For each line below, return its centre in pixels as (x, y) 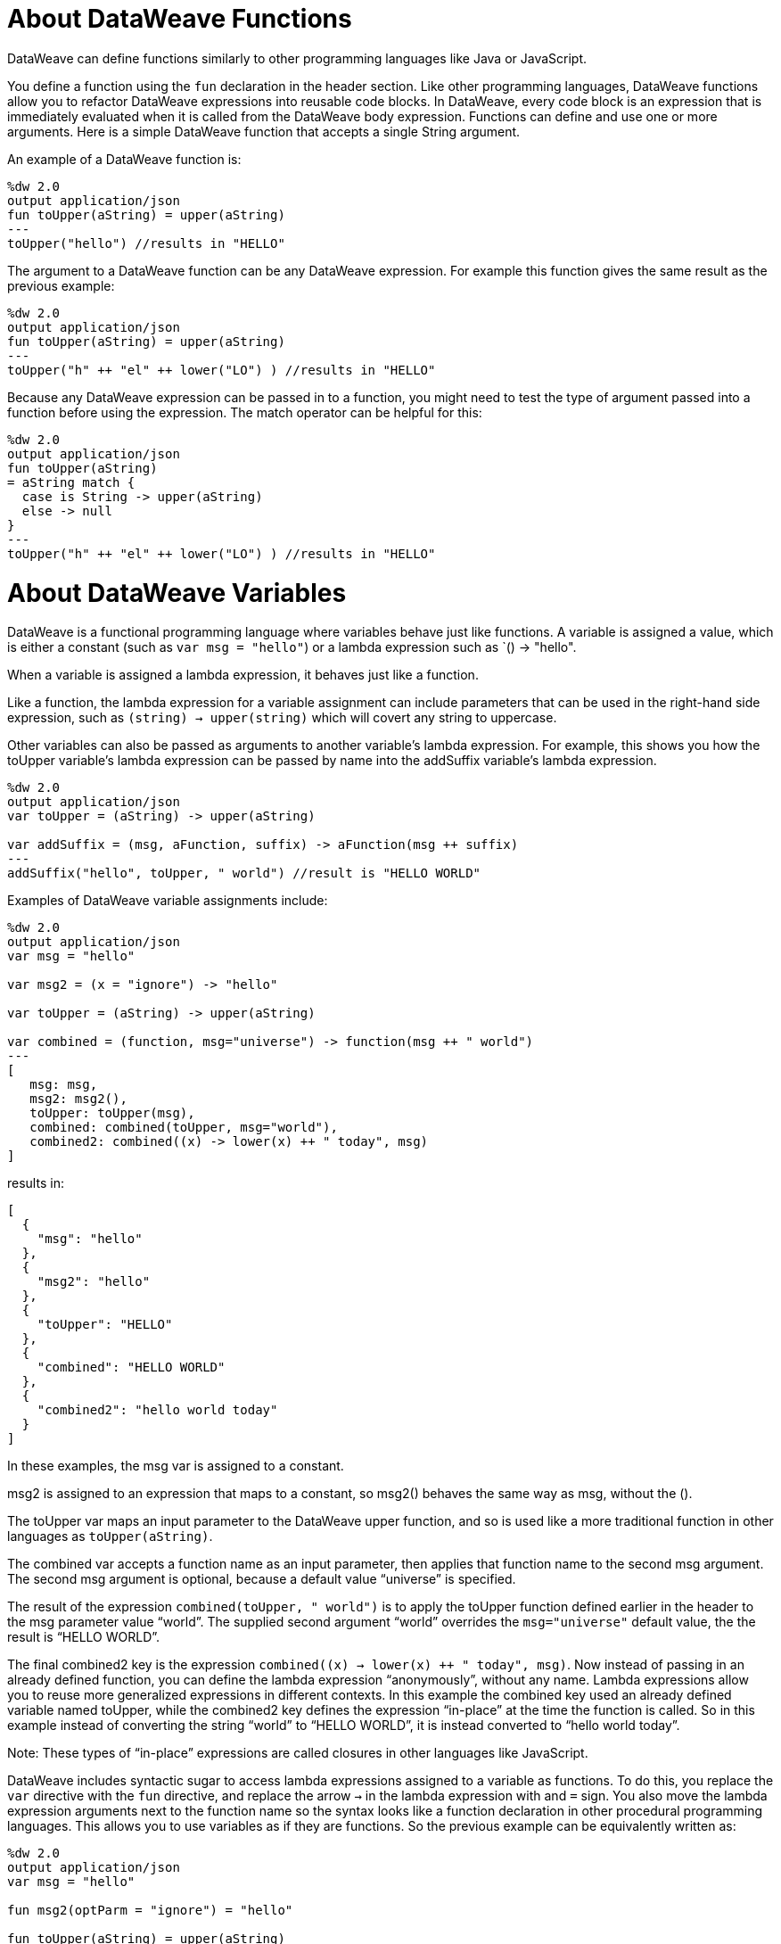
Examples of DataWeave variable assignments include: (168, 901)
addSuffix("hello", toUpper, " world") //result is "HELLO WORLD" (244, 873)
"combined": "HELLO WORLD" (131, 1367)
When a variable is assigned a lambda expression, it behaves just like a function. (243, 675)
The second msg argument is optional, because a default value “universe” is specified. (262, 1579)
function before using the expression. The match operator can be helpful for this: (245, 412)
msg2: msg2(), (78, 1099)
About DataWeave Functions (180, 19)
